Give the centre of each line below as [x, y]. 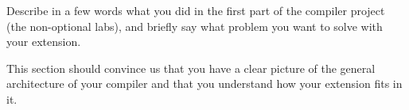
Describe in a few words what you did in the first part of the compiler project [196, 10]
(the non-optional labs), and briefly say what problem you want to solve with [195, 26]
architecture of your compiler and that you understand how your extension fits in [204, 83]
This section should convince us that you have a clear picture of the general [191, 68]
